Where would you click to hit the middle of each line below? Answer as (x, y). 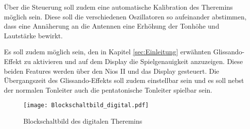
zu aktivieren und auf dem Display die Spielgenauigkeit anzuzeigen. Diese (134, 61)
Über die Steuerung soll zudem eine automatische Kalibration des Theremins (118, 7)
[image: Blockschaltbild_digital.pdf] (86, 105)
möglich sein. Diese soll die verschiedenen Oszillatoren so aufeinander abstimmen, (125, 16)
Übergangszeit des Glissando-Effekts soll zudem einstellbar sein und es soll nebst (124, 80)
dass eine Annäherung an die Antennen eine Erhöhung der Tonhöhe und (112, 26)
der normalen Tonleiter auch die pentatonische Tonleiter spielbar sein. (108, 89)
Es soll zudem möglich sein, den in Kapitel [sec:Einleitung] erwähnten (107, 52)
